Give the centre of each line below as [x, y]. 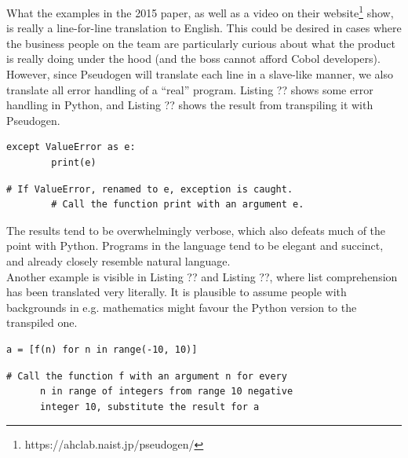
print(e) [74, 163]
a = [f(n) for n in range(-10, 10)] [102, 349]
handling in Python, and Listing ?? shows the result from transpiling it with [190, 105]
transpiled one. [42, 322]
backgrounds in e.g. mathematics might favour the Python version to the [182, 307]
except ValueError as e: [71, 147]
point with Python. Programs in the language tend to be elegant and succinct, [195, 245]
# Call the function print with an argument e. [178, 205]
